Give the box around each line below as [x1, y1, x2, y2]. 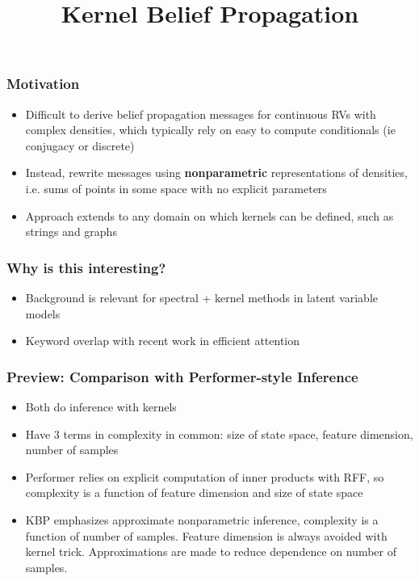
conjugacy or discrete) [25, 137, 135, 154]
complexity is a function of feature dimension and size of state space [25, 484, 363, 501]
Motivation [6, 74, 80, 94]
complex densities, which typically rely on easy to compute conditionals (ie [25, 121, 396, 138]
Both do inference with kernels [25, 398, 177, 415]
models [25, 305, 61, 322]
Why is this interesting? [6, 257, 166, 277]
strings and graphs [25, 223, 117, 240]
